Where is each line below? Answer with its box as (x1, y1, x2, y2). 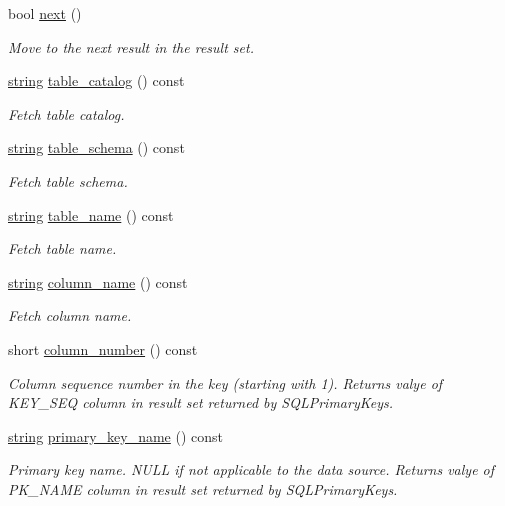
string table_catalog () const (8, 70, 185, 91)
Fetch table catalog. (8, 103, 125, 124)
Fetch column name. (8, 305, 132, 326)
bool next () (8, 3, 82, 23)
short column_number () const (8, 338, 198, 359)
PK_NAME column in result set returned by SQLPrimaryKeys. (8, 478, 398, 499)
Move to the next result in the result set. (8, 36, 254, 57)
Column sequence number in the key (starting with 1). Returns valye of (8, 372, 443, 393)
